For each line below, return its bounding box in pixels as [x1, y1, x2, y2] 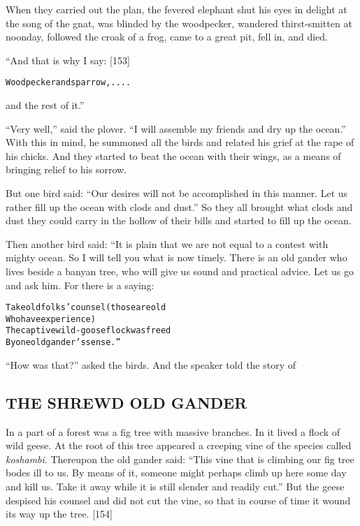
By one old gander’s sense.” [6, 337, 121, 348]
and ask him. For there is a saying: [6, 277, 154, 292]
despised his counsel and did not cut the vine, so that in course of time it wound [6, 492, 351, 507]
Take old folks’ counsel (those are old [6, 302, 166, 313]
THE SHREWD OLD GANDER [6, 391, 247, 413]
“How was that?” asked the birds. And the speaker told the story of [6, 357, 296, 372]
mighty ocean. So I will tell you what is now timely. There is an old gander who [6, 250, 347, 265]
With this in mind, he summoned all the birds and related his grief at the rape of [6, 135, 354, 149]
